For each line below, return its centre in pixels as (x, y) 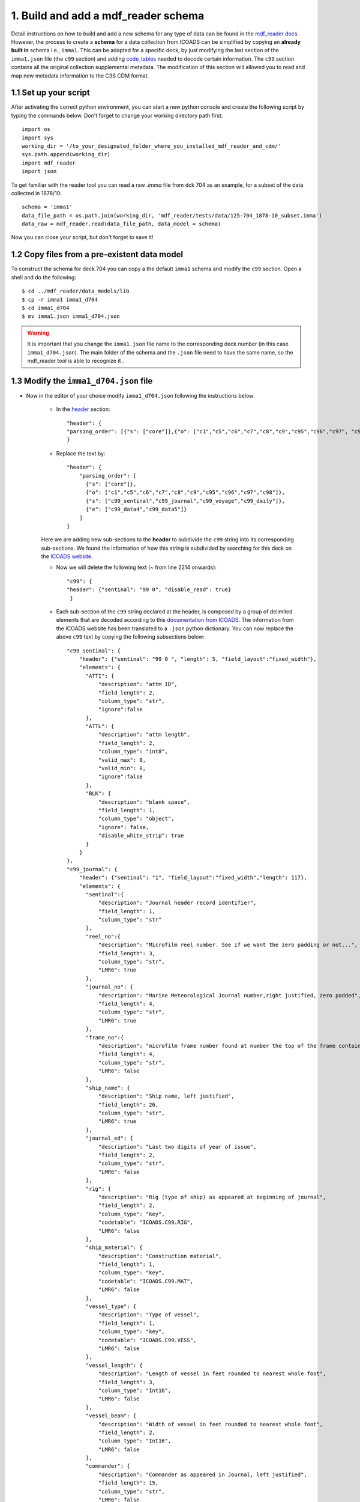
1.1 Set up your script (50, 93)
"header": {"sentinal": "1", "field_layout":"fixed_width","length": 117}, (193, 878)
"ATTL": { (100, 726)
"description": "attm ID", (138, 684)
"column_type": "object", (136, 819)
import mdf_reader (49, 163)
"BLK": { (98, 794)
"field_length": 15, (128, 1483)
